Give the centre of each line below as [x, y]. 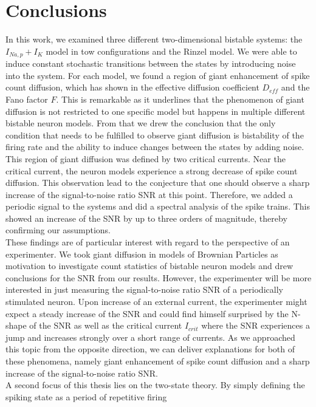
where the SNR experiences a [256, 325]
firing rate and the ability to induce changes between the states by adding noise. [155, 147]
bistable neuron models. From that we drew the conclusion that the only [141, 123]
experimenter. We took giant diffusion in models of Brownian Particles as [142, 254]
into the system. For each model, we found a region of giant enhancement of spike [158, 75]
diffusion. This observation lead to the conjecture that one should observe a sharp [158, 183]
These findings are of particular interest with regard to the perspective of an [148, 242]
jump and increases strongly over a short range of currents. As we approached [150, 337]
